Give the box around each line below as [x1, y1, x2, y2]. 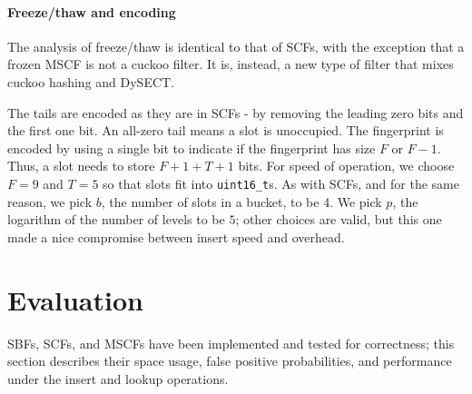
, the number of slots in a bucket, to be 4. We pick [101, 192, 382, 211]
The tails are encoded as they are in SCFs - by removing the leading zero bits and [7, 103, 464, 122]
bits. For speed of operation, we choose [238, 156, 455, 175]
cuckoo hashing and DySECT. [7, 72, 175, 91]
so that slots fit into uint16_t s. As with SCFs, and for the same [103, 173, 459, 192]
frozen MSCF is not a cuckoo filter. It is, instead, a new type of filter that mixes [7, 54, 454, 74]
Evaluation [7, 281, 143, 318]
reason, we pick [7, 192, 93, 211]
